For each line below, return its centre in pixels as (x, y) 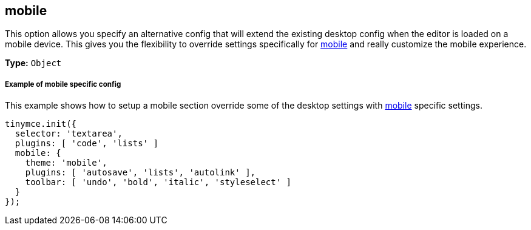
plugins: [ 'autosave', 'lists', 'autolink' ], (140, 173)
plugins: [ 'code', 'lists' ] (86, 144)
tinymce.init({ (41, 124)
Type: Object (33, 63)
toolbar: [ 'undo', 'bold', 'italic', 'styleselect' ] (158, 182)
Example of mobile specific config (63, 84)
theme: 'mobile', (66, 163)
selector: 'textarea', (69, 134)
